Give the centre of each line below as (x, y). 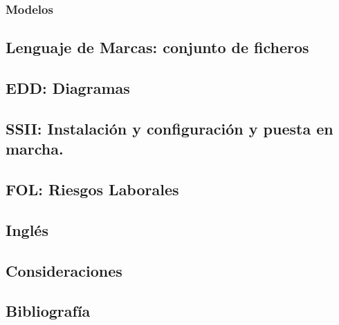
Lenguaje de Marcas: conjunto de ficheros (157, 47)
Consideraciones (64, 270)
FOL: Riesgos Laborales (92, 189)
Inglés (27, 229)
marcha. (35, 149)
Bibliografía (48, 311)
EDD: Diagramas (68, 88)
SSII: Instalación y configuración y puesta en (169, 128)
